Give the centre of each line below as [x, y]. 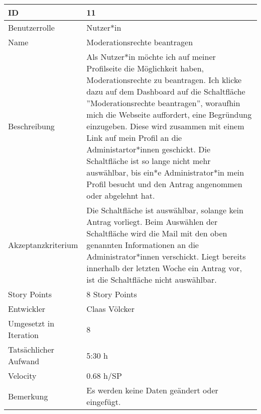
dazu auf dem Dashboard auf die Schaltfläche [166, 91]
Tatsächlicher [31, 349]
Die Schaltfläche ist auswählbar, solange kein [165, 210]
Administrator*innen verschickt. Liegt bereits [166, 256]
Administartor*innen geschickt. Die [149, 149]
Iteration [23, 335]
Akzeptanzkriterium [43, 245]
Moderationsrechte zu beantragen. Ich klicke [164, 80]
